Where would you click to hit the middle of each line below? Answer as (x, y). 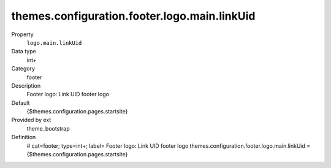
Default (21, 103)
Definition (24, 137)
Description (26, 85)
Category (23, 69)
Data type (24, 52)
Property (22, 34)
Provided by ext (31, 120)
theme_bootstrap (48, 128)
